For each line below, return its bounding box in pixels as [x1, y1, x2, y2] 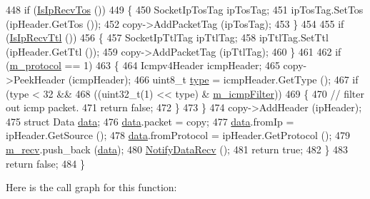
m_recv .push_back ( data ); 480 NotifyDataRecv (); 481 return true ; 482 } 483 [6, 141, 349, 156]
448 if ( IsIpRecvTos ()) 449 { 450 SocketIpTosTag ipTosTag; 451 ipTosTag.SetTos [6, 2, 364, 16]
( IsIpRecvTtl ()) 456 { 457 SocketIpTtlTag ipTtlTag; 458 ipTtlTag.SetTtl [6, 30, 329, 45]
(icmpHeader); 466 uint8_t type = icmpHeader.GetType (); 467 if [68, 71, 359, 86]
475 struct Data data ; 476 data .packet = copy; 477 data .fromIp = [6, 113, 294, 128]
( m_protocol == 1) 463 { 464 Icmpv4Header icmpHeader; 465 [6, 58, 280, 73]
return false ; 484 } [6, 155, 86, 170]
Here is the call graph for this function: [6, 180, 177, 195]
